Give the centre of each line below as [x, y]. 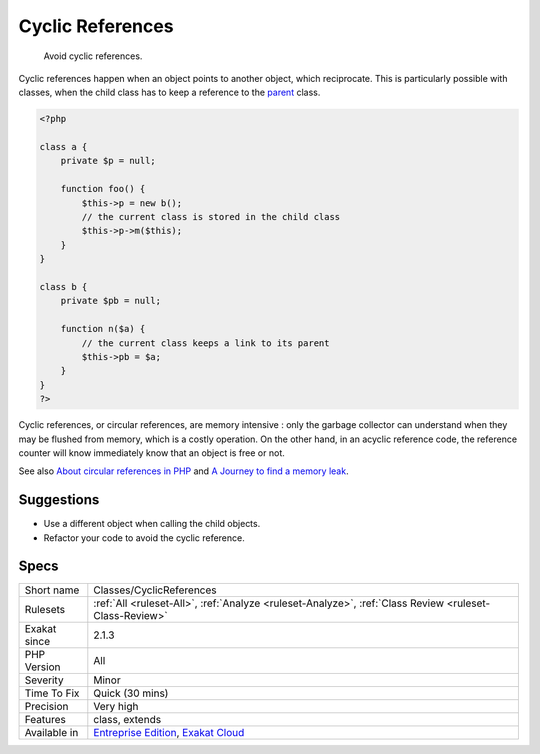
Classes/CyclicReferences [155, 590]
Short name [52, 590]
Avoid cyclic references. [93, 56]
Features [45, 720]
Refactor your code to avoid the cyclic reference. [144, 537]
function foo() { [103, 189]
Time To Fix [52, 693]
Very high [116, 707]
